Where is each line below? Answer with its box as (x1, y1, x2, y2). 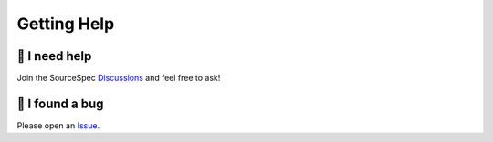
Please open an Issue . (16, 119, 100, 131)
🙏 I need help (16, 48, 92, 64)
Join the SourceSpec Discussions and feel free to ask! (16, 73, 221, 84)
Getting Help (16, 14, 115, 34)
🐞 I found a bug (16, 96, 104, 111)
